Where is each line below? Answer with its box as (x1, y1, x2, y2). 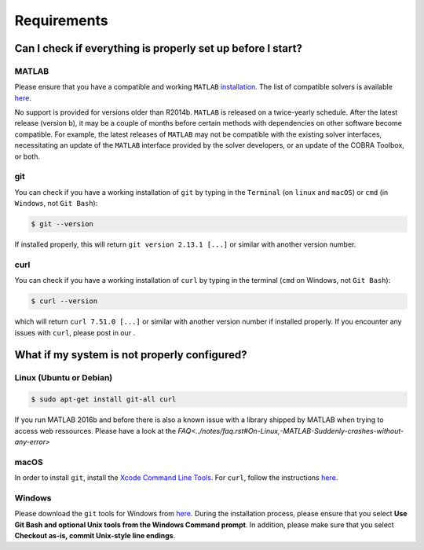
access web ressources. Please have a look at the (14, 426, 177, 435)
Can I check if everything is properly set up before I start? (14, 42, 302, 55)
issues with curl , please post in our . (14, 328, 136, 337)
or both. (14, 152, 41, 161)
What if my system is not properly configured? (14, 348, 247, 361)
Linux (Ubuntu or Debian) (14, 372, 113, 383)
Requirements (14, 12, 109, 29)
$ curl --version (31, 297, 98, 306)
